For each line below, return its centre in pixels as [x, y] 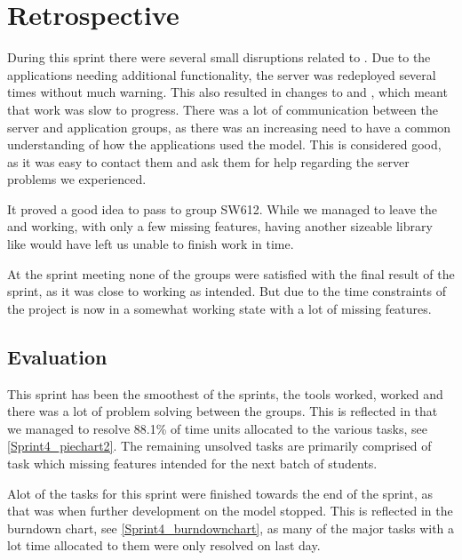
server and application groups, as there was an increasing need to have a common [229, 127]
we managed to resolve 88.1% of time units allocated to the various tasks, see [217, 428]
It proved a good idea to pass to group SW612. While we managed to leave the [222, 208]
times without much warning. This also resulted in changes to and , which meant [227, 92]
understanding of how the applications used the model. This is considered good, [224, 144]
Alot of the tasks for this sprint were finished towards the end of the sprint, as [220, 493]
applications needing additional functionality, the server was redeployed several [222, 74]
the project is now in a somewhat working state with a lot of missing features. [219, 308]
